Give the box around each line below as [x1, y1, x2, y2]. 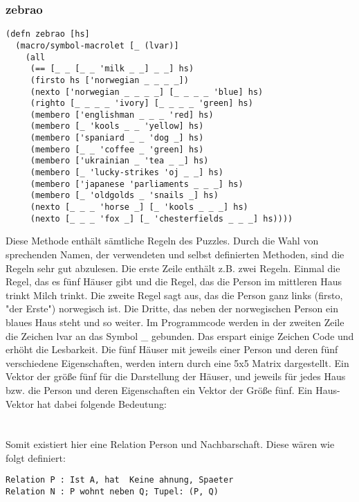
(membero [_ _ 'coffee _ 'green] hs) [30, 144, 204, 154]
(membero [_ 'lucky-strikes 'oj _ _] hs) [30, 168, 223, 178]
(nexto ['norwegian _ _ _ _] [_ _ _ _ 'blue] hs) [30, 87, 264, 97]
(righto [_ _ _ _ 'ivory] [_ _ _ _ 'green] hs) [30, 98, 253, 109]
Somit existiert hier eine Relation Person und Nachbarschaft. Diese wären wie [6, 437, 335, 451]
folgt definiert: [6, 450, 66, 465]
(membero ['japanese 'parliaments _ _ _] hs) [30, 179, 243, 189]
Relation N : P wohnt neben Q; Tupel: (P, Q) [6, 487, 219, 497]
